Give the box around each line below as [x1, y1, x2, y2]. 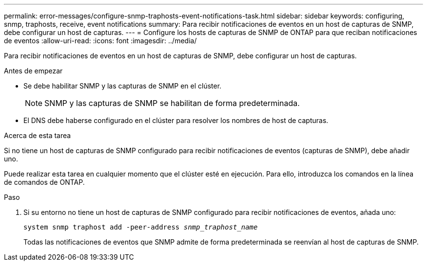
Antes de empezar [4, 67, 63, 75]
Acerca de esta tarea [4, 131, 71, 140]
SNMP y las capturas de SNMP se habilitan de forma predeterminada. [44, 98, 300, 108]
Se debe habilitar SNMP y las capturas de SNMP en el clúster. [23, 82, 222, 90]
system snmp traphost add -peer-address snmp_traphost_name [23, 223, 258, 231]
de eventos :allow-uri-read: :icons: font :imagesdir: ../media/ [4, 36, 197, 45]
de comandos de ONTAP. [4, 178, 85, 186]
